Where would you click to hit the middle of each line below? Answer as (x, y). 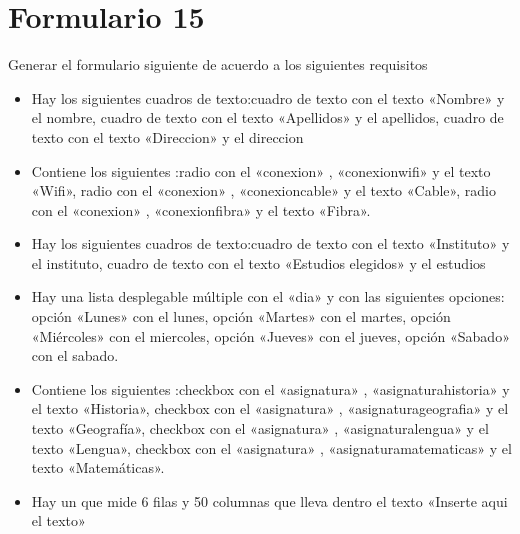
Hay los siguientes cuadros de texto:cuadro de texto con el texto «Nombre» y (268, 97)
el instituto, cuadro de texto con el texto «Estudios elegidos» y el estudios (258, 262)
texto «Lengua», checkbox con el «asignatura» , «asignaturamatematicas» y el (271, 447)
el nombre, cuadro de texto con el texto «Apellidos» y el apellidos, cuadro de (267, 117)
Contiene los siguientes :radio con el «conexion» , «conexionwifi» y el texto (261, 170)
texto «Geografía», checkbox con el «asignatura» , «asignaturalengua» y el (260, 428)
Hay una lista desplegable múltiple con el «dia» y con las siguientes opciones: (268, 296)
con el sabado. (75, 355)
